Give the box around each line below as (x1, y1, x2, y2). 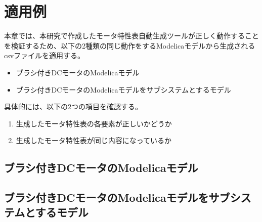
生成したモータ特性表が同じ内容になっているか (16, 135, 172, 146)
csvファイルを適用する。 (4, 50, 85, 61)
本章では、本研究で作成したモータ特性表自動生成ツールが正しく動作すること (4, 30, 259, 41)
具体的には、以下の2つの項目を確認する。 (4, 101, 142, 112)
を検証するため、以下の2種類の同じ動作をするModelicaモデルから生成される (4, 40, 255, 51)
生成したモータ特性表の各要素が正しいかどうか (16, 118, 172, 128)
